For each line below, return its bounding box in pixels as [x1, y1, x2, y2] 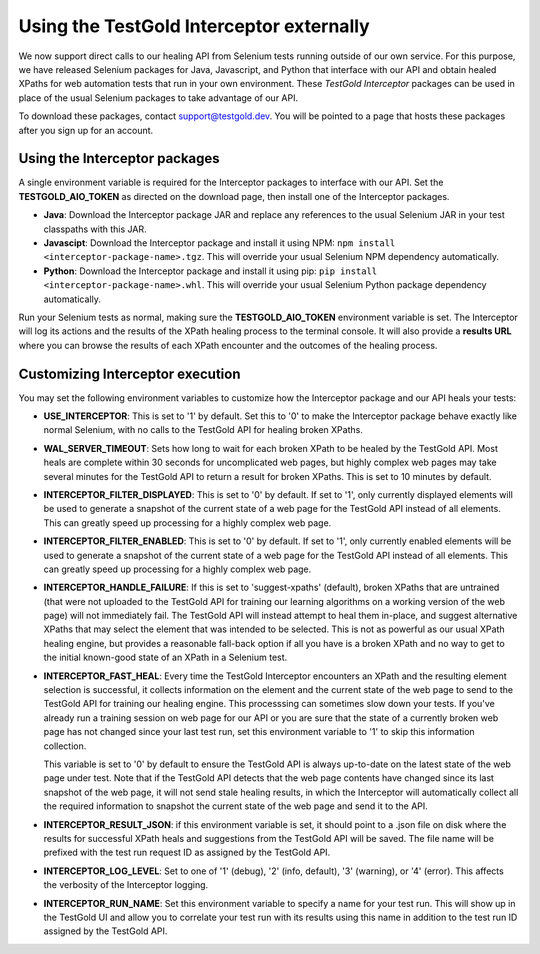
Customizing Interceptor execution [18, 365, 241, 382]
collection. [43, 740, 87, 752]
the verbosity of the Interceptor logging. [43, 879, 209, 891]
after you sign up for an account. [18, 124, 154, 136]
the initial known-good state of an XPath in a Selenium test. [43, 651, 288, 664]
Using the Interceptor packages [18, 150, 220, 167]
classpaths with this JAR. [43, 223, 147, 235]
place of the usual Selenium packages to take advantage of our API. [18, 91, 299, 104]
